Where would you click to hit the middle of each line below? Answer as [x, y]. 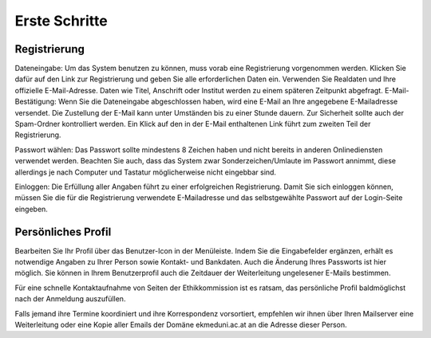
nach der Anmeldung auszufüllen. [70, 299]
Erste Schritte [61, 21]
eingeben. [31, 209]
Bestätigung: [36, 102]
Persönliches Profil [63, 232]
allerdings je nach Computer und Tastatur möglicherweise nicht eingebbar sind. [146, 172]
